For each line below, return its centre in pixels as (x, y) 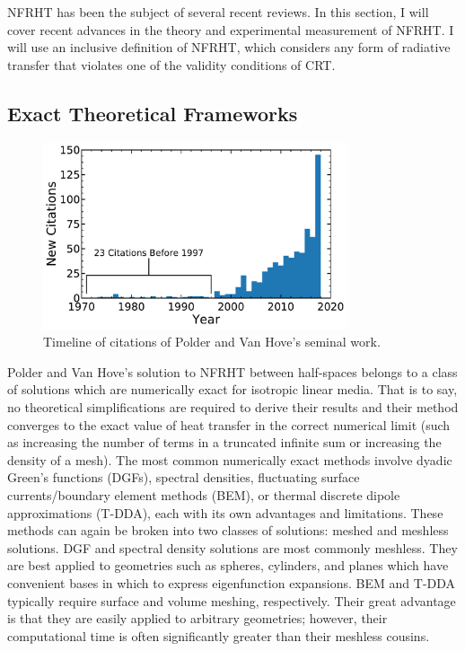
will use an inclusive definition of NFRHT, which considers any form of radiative (229, 47)
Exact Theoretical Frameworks (153, 113)
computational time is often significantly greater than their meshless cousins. (219, 635)
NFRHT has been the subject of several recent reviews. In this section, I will (218, 12)
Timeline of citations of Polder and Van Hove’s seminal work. (212, 342)
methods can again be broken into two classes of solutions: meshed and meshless (228, 530)
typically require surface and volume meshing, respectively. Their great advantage (232, 600)
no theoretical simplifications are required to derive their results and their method (233, 406)
